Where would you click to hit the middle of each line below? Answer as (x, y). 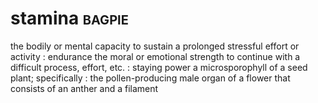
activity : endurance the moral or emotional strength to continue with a (155, 56)
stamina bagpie (69, 18)
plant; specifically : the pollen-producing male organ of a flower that (150, 78)
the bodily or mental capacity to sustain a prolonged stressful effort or (155, 46)
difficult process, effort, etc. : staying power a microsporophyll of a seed (159, 67)
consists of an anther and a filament (84, 88)
